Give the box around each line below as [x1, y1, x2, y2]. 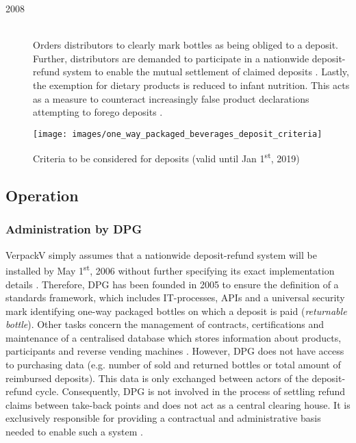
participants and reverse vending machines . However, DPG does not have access [5, 344, 344, 358]
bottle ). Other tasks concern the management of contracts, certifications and [5, 317, 325, 331]
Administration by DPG [5, 220, 142, 238]
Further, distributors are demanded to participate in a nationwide [33, 51, 309, 65]
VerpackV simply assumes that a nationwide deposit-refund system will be [5, 247, 317, 262]
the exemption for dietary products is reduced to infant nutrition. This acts [33, 77, 350, 92]
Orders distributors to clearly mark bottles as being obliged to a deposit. [33, 38, 338, 52]
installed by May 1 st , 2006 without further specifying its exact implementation [5, 262, 335, 277]
